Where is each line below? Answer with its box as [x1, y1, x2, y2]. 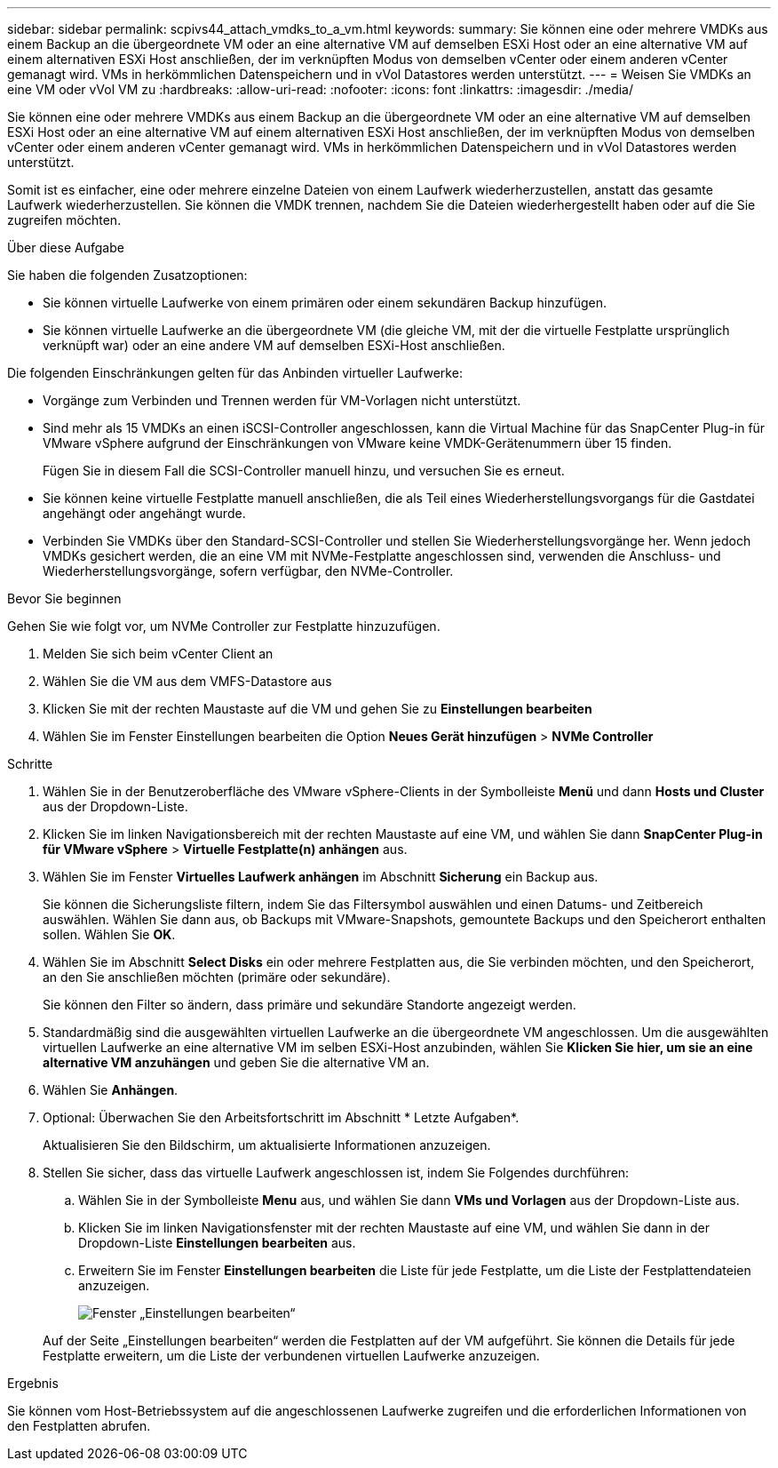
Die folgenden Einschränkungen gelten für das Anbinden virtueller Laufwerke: [7, 365, 463, 380]
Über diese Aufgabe [7, 240, 124, 255]
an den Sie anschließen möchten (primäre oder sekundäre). [43, 969, 391, 985]
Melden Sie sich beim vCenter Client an [43, 646, 274, 661]
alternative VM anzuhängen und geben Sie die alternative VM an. [43, 1055, 430, 1070]
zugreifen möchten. [7, 212, 122, 227]
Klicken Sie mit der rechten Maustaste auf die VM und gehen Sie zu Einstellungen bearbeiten [43, 701, 592, 716]
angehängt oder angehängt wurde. [43, 506, 246, 521]
